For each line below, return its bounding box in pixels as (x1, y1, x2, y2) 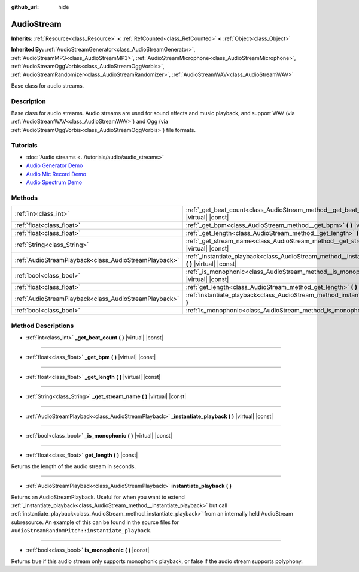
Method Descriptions (11, 321, 74, 330)
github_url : (11, 4, 39, 10)
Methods (11, 194, 38, 202)
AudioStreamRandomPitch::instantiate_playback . (11, 527, 152, 534)
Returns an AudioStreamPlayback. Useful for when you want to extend (11, 493, 185, 501)
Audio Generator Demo (26, 162, 83, 169)
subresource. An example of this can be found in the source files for (11, 519, 180, 526)
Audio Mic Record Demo (26, 170, 87, 177)
